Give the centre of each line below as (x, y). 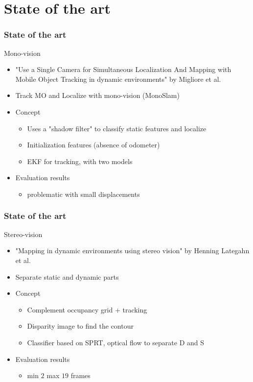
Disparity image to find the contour (80, 326)
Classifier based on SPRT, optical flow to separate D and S (116, 342)
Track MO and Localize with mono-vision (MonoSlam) (97, 95)
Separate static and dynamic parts (67, 276)
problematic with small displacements (83, 194)
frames (80, 375)
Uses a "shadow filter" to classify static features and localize (117, 128)
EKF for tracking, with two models (80, 161)
